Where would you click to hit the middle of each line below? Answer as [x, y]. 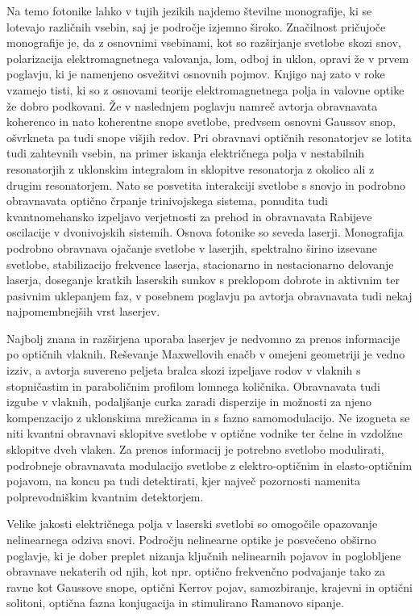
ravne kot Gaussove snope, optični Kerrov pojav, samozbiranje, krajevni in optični [209, 587]
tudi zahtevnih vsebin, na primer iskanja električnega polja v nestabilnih [186, 153]
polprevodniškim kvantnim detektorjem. [105, 496]
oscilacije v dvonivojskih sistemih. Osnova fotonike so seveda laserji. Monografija [205, 232]
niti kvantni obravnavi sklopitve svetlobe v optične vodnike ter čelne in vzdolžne [205, 433]
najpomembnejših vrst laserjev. [83, 311]
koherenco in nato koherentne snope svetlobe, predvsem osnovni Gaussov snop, [201, 122]
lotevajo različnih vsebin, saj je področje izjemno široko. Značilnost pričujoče [196, 26]
